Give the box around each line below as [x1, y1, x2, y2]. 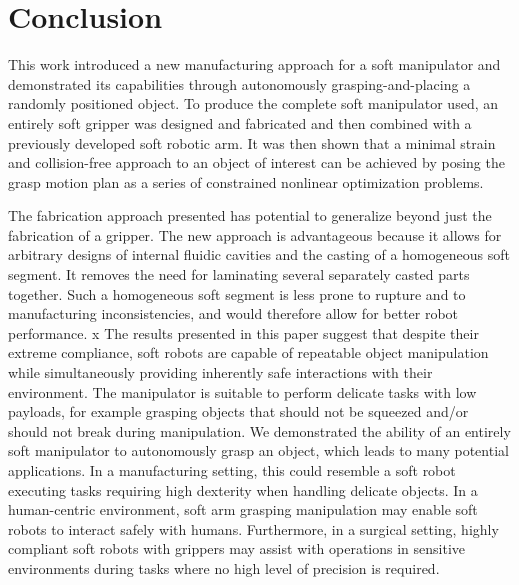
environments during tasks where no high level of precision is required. [8, 557, 440, 578]
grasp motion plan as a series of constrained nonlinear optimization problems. [8, 171, 484, 192]
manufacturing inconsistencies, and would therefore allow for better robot [8, 303, 459, 324]
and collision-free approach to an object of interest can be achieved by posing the [8, 152, 505, 173]
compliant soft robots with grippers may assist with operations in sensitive [8, 538, 466, 559]
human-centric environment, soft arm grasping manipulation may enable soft [8, 499, 478, 520]
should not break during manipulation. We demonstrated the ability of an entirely [8, 420, 511, 441]
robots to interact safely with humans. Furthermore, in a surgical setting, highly [8, 518, 499, 539]
